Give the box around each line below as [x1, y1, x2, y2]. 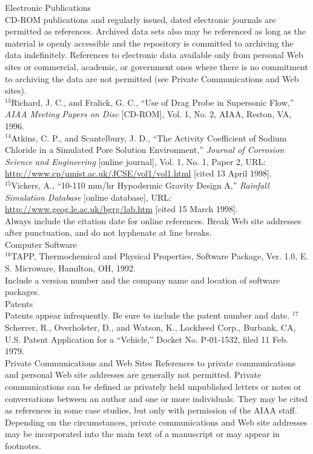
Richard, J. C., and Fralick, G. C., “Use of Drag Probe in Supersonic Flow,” [11, 96, 294, 108]
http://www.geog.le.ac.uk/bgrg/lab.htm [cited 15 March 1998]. [5, 203, 238, 215]
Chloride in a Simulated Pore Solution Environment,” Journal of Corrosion [5, 143, 285, 156]
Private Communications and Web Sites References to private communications [5, 356, 296, 369]
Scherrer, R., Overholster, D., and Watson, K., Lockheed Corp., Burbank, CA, [5, 321, 296, 334]
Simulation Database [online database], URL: [5, 190, 171, 203]
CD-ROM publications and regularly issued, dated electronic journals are [5, 13, 276, 25]
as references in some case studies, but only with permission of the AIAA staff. [5, 404, 297, 417]
